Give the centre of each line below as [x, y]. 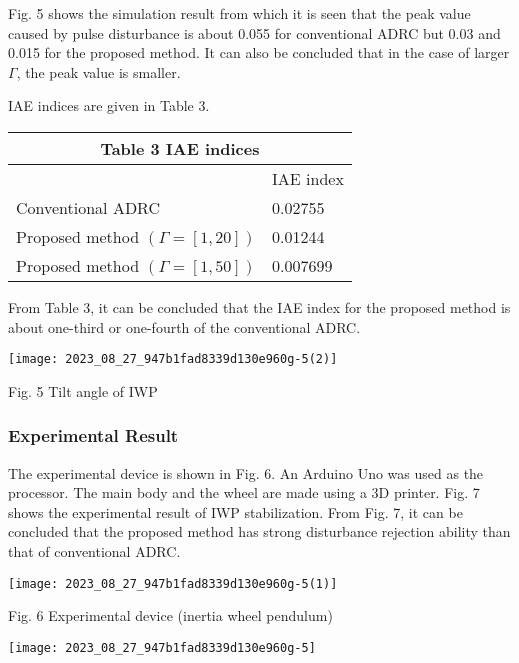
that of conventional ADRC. [94, 551]
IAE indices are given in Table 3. [109, 105]
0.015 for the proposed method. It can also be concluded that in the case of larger [259, 52]
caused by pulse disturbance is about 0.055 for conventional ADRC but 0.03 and [254, 32]
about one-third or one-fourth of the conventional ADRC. [184, 326]
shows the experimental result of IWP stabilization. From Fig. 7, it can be [235, 511]
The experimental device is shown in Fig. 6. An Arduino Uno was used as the [246, 472]
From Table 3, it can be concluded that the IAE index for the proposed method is [259, 306]
